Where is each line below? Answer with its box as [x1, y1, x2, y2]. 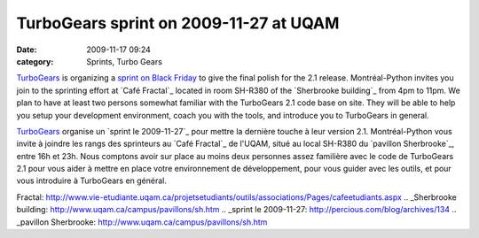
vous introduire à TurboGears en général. [16, 175, 168, 186]
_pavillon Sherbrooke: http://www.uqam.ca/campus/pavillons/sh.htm [16, 217, 268, 227]
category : [16, 56, 54, 66]
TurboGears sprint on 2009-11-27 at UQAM [16, 13, 340, 33]
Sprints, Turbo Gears [86, 56, 163, 66]
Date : [16, 44, 37, 55]
